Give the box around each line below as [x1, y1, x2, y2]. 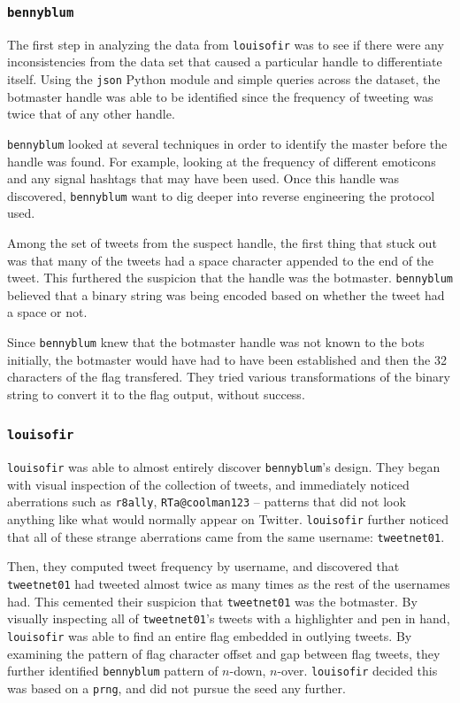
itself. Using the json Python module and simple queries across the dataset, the [7, 70, 441, 89]
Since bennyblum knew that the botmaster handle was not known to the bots [7, 333, 425, 351]
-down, [229, 661, 266, 680]
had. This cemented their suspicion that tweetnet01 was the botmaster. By [7, 591, 418, 610]
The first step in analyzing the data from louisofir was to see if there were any [7, 35, 444, 53]
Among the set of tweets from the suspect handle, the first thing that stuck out [7, 233, 437, 251]
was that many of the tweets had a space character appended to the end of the [7, 251, 434, 269]
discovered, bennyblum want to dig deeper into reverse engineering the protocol [7, 186, 435, 205]
